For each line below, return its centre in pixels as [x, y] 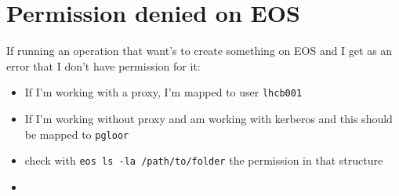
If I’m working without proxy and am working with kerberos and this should [209, 118]
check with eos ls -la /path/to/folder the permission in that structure [204, 160]
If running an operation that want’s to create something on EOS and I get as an [199, 51]
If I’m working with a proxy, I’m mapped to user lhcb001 [163, 92]
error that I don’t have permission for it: [103, 65]
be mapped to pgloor [77, 134]
